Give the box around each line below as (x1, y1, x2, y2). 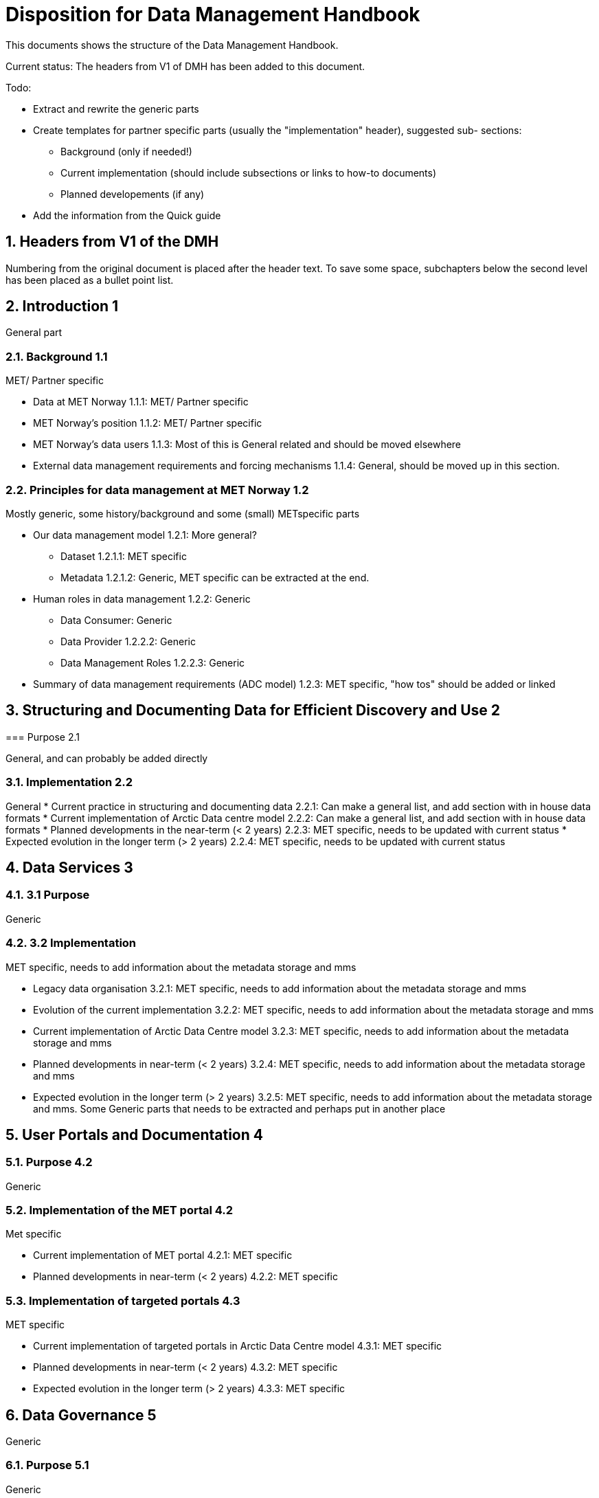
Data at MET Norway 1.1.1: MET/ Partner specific (33, 396, 249, 408)
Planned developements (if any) (60, 188, 205, 200)
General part (5, 326, 63, 339)
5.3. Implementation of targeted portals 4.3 (5, 1293, 240, 1308)
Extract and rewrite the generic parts (33, 102, 199, 115)
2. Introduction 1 (5, 298, 119, 315)
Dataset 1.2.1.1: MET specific (60, 550, 187, 562)
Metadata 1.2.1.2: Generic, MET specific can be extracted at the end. (60, 571, 370, 583)
